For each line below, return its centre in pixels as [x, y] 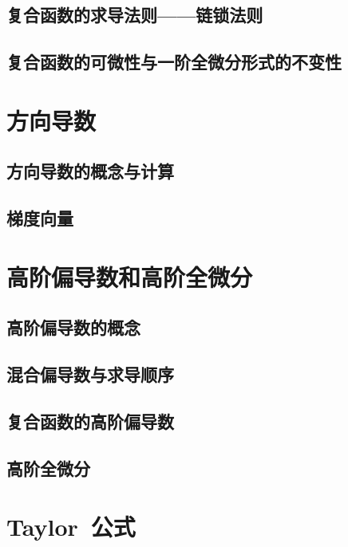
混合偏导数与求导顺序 [90, 374]
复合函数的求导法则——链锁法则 [135, 15]
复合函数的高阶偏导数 [90, 421]
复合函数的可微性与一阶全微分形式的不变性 [174, 62]
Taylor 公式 [71, 527]
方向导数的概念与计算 [90, 171]
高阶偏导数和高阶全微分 [130, 276]
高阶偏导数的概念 [73, 327]
